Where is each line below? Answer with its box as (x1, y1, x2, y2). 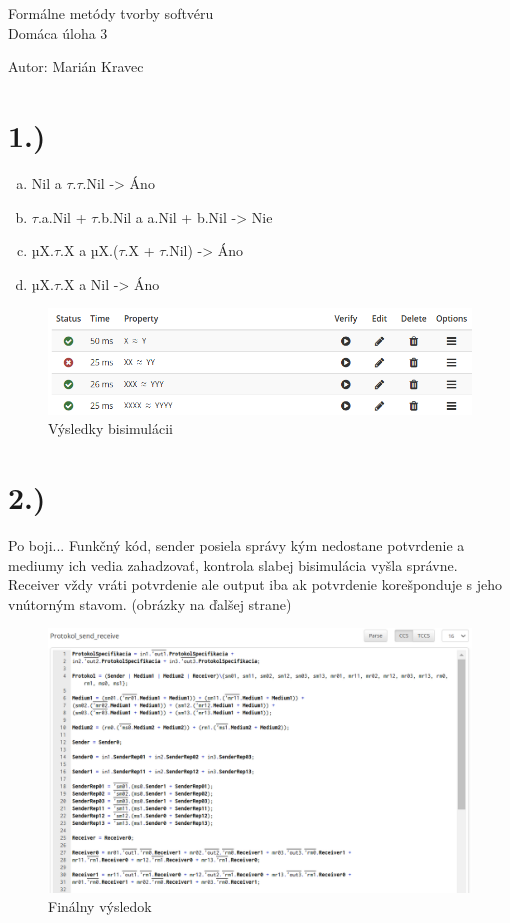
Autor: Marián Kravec (8, 56, 144, 77)
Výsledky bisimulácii (48, 418, 173, 439)
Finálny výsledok (48, 896, 152, 917)
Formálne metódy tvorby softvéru (8, 3, 214, 23)
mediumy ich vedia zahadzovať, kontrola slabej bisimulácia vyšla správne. (8, 554, 458, 575)
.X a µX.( (60, 240, 119, 261)
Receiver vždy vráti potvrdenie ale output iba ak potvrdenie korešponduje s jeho (8, 574, 503, 595)
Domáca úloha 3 (8, 22, 108, 43)
